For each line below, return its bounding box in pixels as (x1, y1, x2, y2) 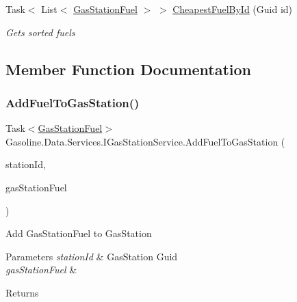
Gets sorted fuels (5, 25, 75, 39)
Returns (5, 285, 39, 299)
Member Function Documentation (5, 58, 252, 79)
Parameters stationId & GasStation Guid (5, 249, 178, 263)
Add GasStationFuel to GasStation (5, 226, 152, 241)
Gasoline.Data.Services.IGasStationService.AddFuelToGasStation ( (5, 134, 285, 148)
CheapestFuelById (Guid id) (172, 2, 293, 16)
